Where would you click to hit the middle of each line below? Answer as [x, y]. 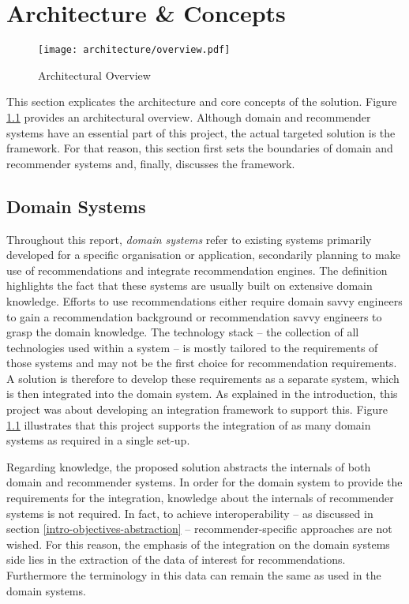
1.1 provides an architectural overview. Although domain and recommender [189, 116]
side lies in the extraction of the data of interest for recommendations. [176, 559]
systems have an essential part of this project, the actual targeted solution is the [201, 132]
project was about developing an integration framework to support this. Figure [197, 409]
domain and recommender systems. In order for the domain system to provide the [204, 482]
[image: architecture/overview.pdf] [134, 50]
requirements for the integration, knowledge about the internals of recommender [200, 498]
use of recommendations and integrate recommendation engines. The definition [197, 270]
